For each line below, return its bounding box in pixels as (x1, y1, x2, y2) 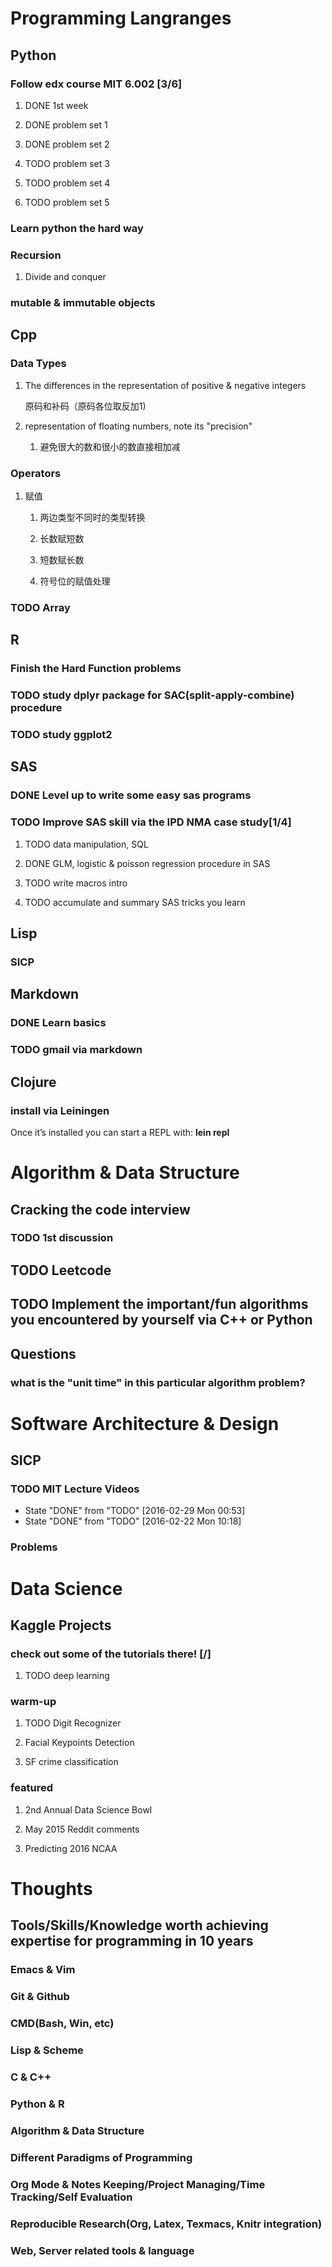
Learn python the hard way (10, 221, 144, 235)
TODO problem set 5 (24, 196, 110, 208)
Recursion (10, 248, 62, 262)
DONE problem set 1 (24, 118, 108, 131)
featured (10, 1781, 54, 1795)
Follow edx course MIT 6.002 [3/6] (10, 77, 183, 91)
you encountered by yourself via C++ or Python (10, 1312, 313, 1329)
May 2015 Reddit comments (24, 1823, 140, 1835)
